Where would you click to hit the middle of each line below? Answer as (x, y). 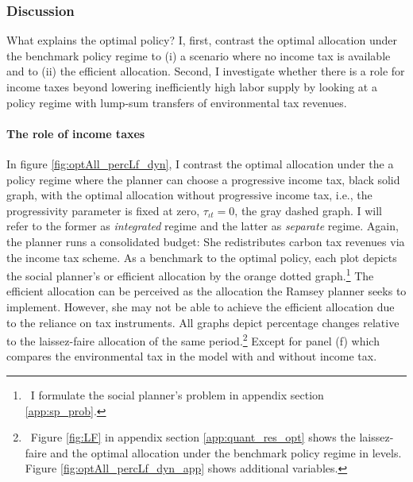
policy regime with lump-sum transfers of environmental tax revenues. (177, 102)
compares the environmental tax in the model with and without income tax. (192, 356)
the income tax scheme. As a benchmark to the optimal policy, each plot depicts (202, 257)
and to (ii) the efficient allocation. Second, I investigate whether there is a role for (206, 71)
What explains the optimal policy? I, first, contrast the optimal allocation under (202, 40)
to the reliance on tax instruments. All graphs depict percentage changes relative (203, 322)
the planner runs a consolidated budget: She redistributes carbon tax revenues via (206, 241)
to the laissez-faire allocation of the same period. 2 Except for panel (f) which (193, 339)
